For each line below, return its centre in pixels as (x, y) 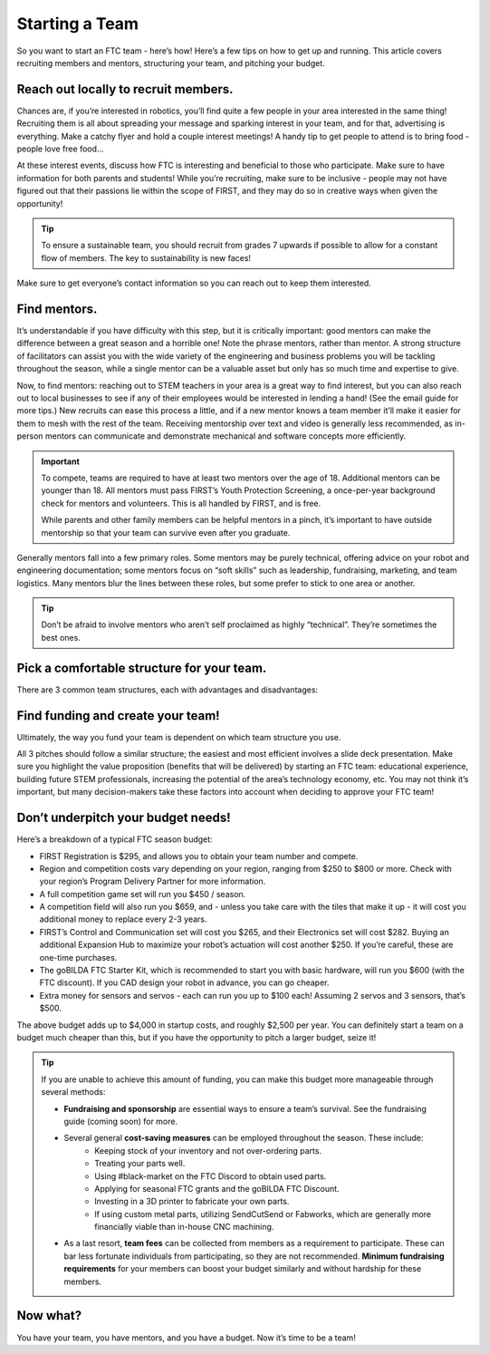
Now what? (49, 1315)
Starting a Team (78, 24)
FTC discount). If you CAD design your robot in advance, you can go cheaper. (184, 982)
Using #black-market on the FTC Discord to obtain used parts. (211, 1176)
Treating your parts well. (140, 1164)
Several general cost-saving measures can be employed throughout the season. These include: (244, 1138)
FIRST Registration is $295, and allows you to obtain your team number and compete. (199, 856)
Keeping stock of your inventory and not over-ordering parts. (208, 1150)
